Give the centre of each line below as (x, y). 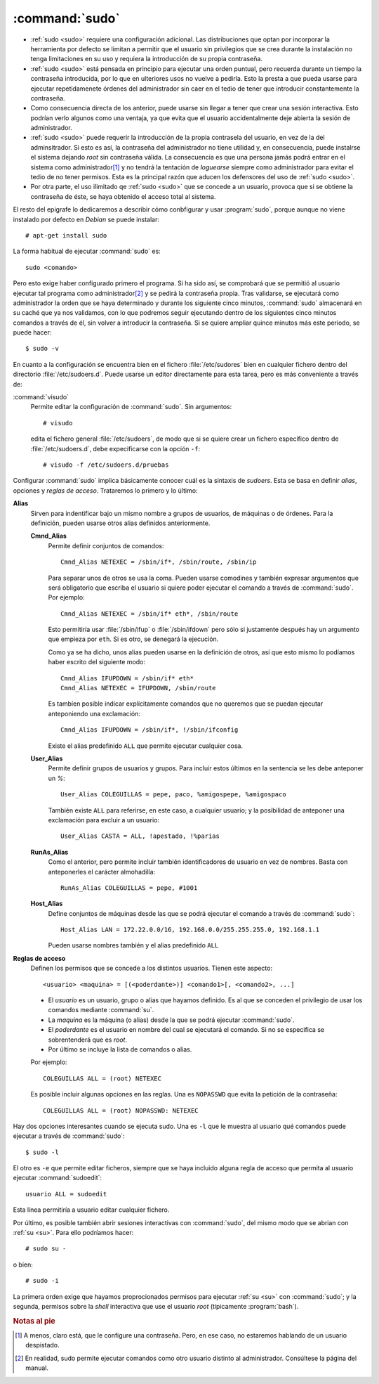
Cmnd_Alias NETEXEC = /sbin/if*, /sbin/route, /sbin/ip (159, 562)
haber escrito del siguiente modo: (97, 662)
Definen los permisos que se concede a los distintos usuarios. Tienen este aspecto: (152, 968)
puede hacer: (32, 332)
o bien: (23, 1265)
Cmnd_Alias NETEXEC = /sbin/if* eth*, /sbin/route (149, 614)
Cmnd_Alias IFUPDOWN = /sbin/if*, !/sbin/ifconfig (149, 730)
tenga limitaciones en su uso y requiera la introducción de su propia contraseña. (147, 59)
